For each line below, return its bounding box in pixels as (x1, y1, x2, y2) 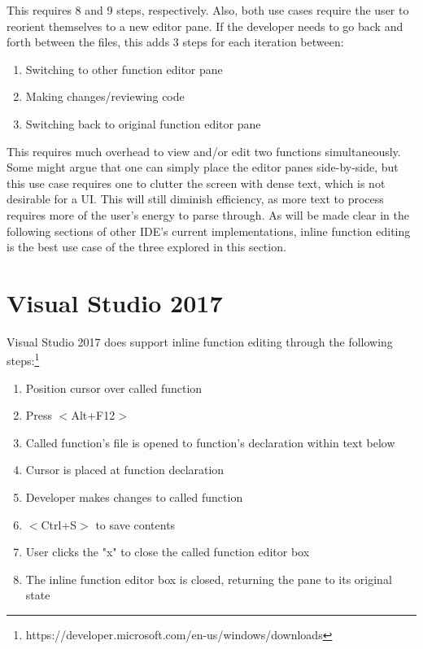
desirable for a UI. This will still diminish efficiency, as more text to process (7, 190, 384, 207)
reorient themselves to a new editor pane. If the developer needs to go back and (7, 17, 403, 34)
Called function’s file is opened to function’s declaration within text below (25, 433, 395, 451)
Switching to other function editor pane (25, 60, 223, 77)
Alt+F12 (71, 407, 116, 424)
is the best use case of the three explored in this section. (7, 238, 286, 255)
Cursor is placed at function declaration (25, 461, 225, 478)
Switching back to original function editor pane (25, 115, 261, 132)
